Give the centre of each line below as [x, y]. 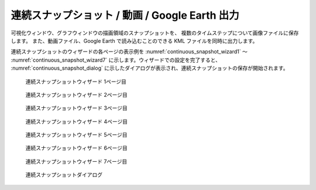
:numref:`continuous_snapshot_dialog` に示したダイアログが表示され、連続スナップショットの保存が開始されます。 [150, 68]
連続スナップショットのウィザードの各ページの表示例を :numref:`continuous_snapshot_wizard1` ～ [129, 52]
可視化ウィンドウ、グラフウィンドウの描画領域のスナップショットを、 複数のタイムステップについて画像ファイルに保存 [155, 33]
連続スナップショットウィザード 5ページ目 [76, 135]
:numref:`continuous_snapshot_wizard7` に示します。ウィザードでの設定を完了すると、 [116, 60]
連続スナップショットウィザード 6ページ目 [77, 148]
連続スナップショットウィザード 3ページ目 [77, 108]
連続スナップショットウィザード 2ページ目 [77, 94]
